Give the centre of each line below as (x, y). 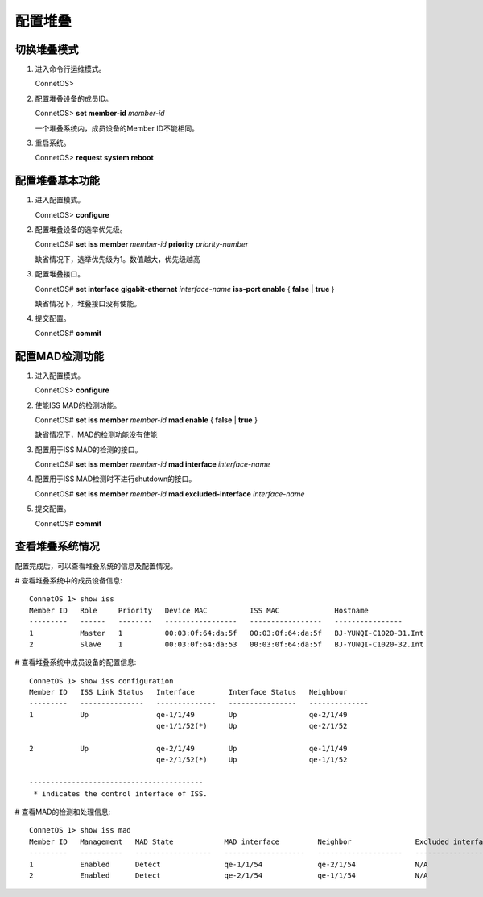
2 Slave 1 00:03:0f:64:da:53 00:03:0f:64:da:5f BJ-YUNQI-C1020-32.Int (227, 644)
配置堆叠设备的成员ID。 (74, 98)
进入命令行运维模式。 (70, 69)
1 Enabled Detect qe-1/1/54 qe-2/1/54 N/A (229, 864)
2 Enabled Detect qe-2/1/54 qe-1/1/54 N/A (229, 875)
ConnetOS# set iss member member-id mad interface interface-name (153, 464)
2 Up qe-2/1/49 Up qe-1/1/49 (188, 749)
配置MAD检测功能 (60, 356)
